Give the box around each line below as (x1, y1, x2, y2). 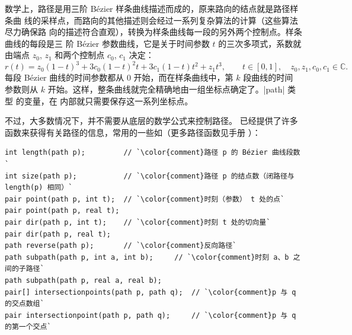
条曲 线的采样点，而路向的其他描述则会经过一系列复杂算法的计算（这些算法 (5, 14, 298, 26)
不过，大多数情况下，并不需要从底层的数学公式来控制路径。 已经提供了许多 (5, 114, 298, 127)
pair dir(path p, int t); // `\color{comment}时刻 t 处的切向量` (5, 218, 271, 226)
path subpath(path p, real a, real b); (5, 276, 162, 285)
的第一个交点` (5, 323, 52, 331)
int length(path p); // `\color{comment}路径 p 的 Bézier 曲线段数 (5, 148, 300, 157)
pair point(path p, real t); (5, 206, 120, 215)
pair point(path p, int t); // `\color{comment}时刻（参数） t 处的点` (5, 194, 285, 203)
